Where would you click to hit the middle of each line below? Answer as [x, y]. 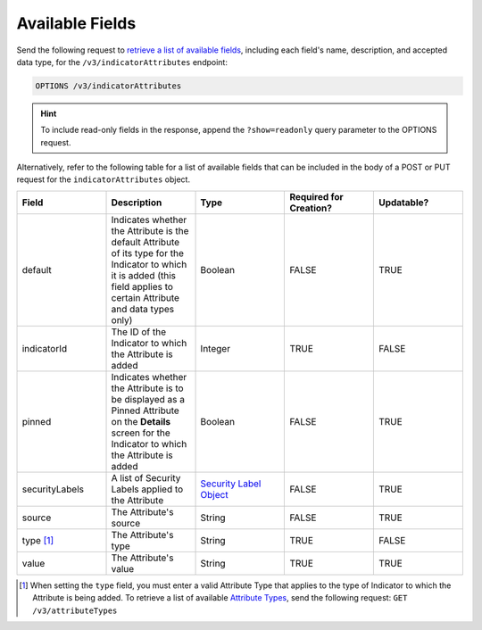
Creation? [311, 208]
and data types [142, 309]
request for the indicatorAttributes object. [104, 179]
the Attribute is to [147, 388]
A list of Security [146, 477]
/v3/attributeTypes [75, 610]
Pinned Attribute [145, 410]
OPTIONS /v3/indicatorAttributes [108, 86]
